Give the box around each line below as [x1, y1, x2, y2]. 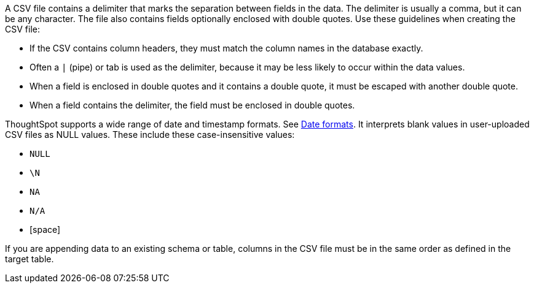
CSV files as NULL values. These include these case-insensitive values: [5, 129, 295, 140]
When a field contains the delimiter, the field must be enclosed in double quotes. [29, 100, 355, 110]
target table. [5, 254, 54, 264]
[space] [29, 224, 61, 235]
